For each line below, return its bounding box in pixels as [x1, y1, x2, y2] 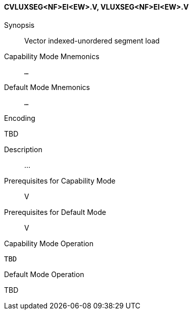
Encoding [4, 113, 35, 122]
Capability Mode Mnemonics [4, 52, 100, 61]
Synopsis [4, 20, 35, 29]
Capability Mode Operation [4, 239, 93, 248]
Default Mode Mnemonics [4, 82, 90, 92]
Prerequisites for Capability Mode [4, 176, 116, 185]
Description [4, 145, 42, 154]
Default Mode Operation [4, 270, 84, 279]
